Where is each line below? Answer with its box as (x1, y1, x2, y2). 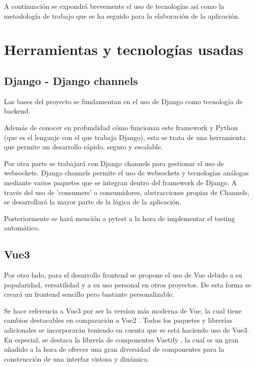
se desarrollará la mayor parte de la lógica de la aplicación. (4, 197, 182, 207)
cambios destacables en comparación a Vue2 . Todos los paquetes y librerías (4, 315, 232, 325)
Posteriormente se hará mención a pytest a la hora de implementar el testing (4, 213, 235, 223)
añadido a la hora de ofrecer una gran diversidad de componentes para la (4, 344, 224, 354)
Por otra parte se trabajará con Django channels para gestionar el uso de (4, 158, 224, 168)
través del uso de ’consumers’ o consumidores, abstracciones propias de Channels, (4, 187, 250, 197)
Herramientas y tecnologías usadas (4, 39, 244, 59)
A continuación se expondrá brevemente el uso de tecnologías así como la (4, 1, 224, 11)
